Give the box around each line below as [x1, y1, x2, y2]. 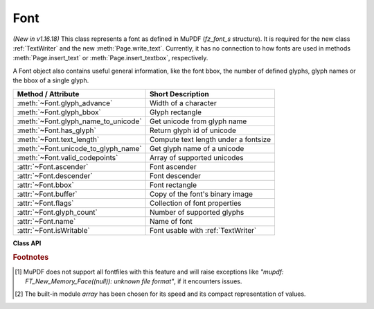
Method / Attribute [17, 89, 80, 98]
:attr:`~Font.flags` [17, 198, 74, 208]
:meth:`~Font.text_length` [17, 134, 100, 144]
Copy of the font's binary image [149, 189, 253, 199]
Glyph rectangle [149, 107, 202, 117]
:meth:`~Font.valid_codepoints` [17, 152, 118, 162]
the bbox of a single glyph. [12, 76, 89, 85]
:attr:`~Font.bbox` [17, 180, 74, 190]
